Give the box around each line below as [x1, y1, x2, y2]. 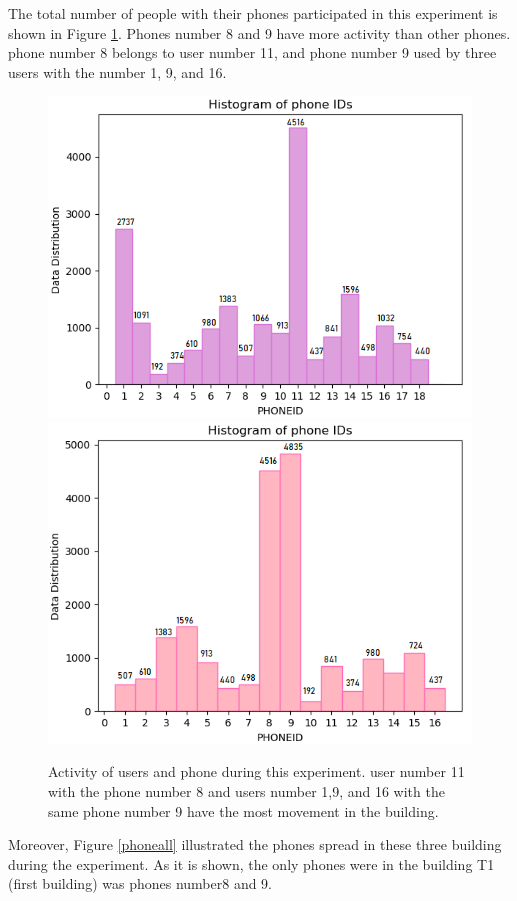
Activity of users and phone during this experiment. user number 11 [48, 761, 465, 782]
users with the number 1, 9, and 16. [8, 61, 227, 82]
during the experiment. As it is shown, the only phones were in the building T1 [8, 853, 495, 874]
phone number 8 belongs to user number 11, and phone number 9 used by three [8, 42, 497, 63]
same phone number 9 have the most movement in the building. [48, 800, 439, 821]
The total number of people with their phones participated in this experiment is [8, 3, 498, 23]
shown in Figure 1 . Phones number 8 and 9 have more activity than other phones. [8, 22, 511, 43]
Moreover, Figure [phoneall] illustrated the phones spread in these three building [8, 834, 502, 855]
